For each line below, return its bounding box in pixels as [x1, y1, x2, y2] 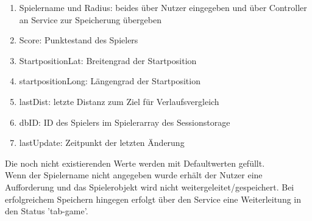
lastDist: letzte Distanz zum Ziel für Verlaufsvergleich [19, 95, 219, 107]
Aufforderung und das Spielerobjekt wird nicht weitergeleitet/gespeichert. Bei [5, 180, 294, 193]
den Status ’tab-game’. [5, 205, 88, 217]
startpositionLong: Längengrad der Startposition [19, 74, 200, 87]
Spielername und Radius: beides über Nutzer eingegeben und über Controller [19, 1, 307, 13]
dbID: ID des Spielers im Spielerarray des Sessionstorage [19, 115, 230, 128]
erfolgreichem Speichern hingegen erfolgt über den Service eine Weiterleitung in [5, 192, 302, 205]
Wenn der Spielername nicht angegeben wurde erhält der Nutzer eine [5, 168, 263, 181]
